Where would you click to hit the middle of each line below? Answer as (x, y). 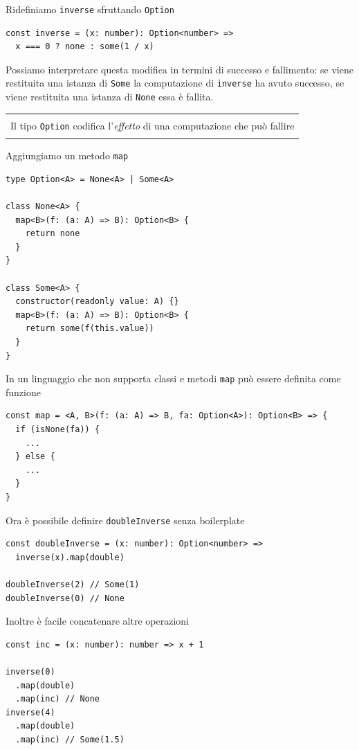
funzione (23, 392)
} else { (35, 457)
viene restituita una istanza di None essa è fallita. (110, 97)
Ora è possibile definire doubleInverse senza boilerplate (125, 520)
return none (53, 234)
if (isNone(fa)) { (58, 429)
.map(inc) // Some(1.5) (70, 739)
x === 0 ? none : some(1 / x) (85, 47)
